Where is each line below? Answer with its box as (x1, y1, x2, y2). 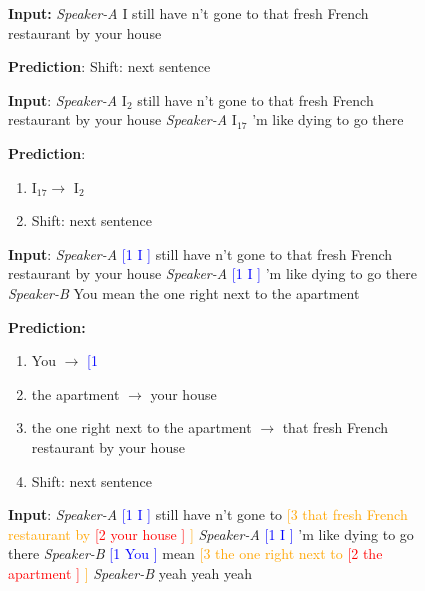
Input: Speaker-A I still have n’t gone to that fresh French (8, 3, 369, 23)
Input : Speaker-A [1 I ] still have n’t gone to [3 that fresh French (8, 504, 408, 525)
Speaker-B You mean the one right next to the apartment (8, 282, 360, 303)
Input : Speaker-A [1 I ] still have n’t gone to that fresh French (8, 243, 393, 264)
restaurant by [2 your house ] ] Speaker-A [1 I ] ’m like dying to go (8, 523, 414, 544)
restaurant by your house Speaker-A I (8, 109, 237, 130)
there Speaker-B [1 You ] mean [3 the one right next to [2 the (8, 543, 383, 564)
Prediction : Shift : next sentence (8, 56, 211, 77)
